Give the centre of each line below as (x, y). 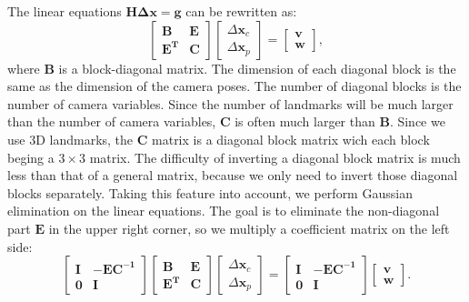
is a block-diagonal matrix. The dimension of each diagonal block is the (257, 68)
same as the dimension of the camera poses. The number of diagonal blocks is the (234, 86)
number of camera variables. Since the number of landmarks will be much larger (230, 103)
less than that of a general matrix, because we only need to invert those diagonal (233, 175)
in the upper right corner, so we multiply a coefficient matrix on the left (249, 228)
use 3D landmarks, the (70, 139)
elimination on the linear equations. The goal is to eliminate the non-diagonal (224, 211)
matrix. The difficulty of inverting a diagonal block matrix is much (275, 157)
